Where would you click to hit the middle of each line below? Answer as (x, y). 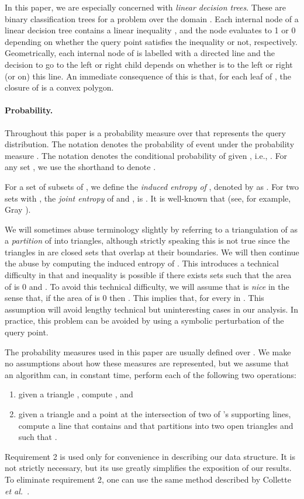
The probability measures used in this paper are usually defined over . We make (148, 351)
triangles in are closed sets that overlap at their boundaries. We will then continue (152, 252)
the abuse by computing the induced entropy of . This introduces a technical (142, 263)
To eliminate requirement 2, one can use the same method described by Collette (148, 479)
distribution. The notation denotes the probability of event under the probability (150, 144)
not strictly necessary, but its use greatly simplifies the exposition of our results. (148, 468)
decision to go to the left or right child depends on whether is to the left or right (149, 64)
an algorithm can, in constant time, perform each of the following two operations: (151, 374)
